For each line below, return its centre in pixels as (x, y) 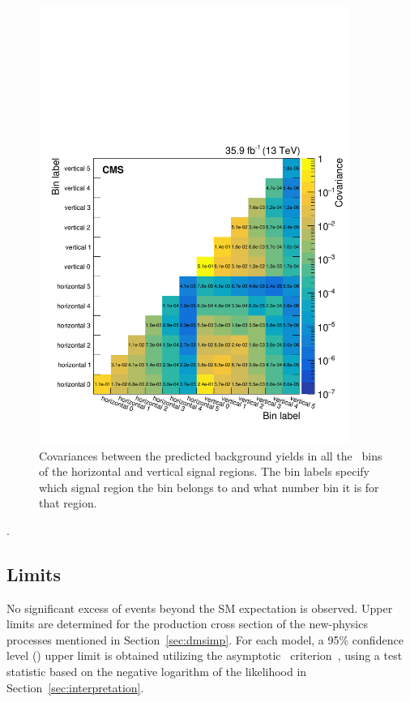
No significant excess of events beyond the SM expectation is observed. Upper (200, 608)
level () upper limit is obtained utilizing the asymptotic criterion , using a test (205, 655)
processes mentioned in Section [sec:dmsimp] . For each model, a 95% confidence (205, 639)
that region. (68, 503)
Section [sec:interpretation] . (75, 687)
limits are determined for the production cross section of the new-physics (187, 624)
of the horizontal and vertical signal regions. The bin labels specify (205, 471)
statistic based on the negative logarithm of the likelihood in (157, 672)
